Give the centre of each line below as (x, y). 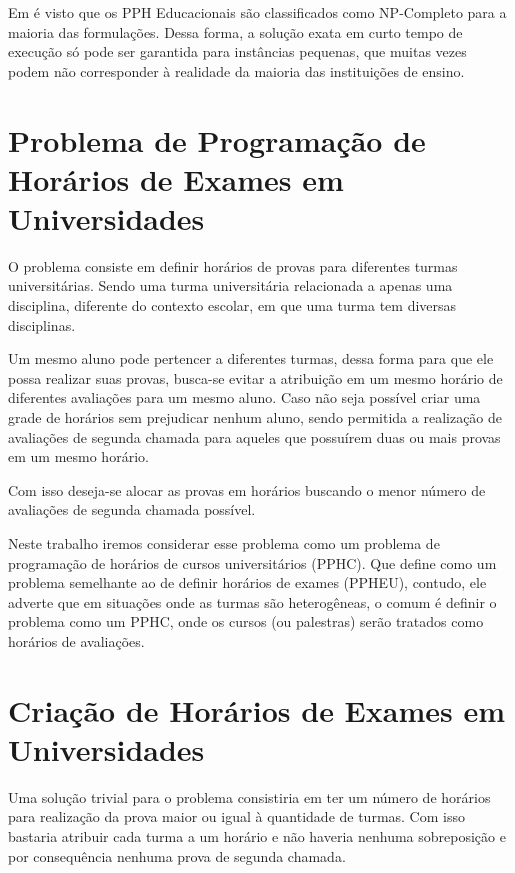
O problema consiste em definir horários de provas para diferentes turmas (233, 265)
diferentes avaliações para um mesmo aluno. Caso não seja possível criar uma (244, 397)
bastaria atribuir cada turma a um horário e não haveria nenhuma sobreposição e (257, 836)
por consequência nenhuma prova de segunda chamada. (177, 855)
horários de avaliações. (76, 640)
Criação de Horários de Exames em (257, 709)
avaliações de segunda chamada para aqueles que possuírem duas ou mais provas (254, 436)
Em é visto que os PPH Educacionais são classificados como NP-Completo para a (257, 12)
